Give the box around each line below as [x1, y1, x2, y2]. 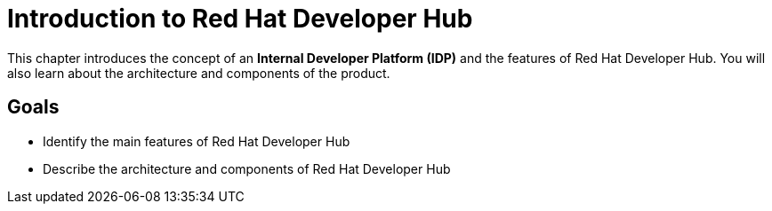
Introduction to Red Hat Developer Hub [7, 4, 473, 34]
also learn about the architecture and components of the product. [7, 65, 390, 81]
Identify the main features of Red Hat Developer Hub [43, 133, 350, 149]
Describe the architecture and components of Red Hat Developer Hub [43, 160, 451, 176]
